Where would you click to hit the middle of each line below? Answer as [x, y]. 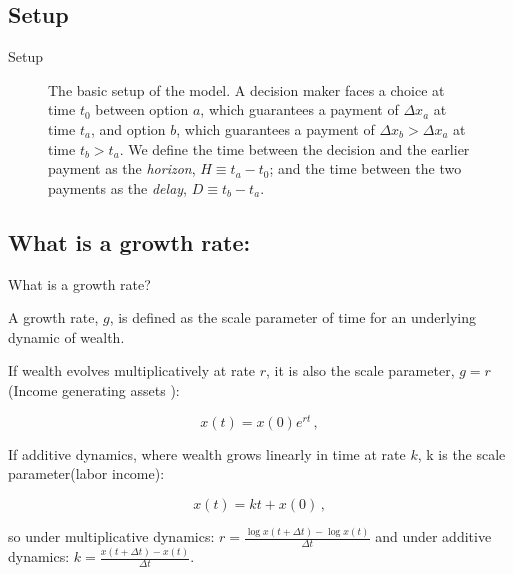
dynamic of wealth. [66, 336]
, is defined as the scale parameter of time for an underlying [292, 317]
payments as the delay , [118, 187]
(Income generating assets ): [94, 389]
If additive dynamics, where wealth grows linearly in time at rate [207, 453]
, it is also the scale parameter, [360, 370]
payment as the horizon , [122, 168]
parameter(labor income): [86, 473]
